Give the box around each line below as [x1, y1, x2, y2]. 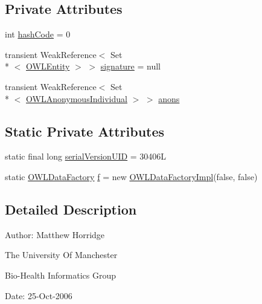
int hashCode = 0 [5, 28, 71, 40]
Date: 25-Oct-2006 [5, 289, 72, 302]
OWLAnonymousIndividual [26, 92, 127, 105]
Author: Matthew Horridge [5, 228, 105, 241]
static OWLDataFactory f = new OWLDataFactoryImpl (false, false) [5, 170, 258, 183]
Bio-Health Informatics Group [5, 268, 117, 281]
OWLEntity [26, 60, 70, 73]
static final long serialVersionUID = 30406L [5, 150, 167, 163]
